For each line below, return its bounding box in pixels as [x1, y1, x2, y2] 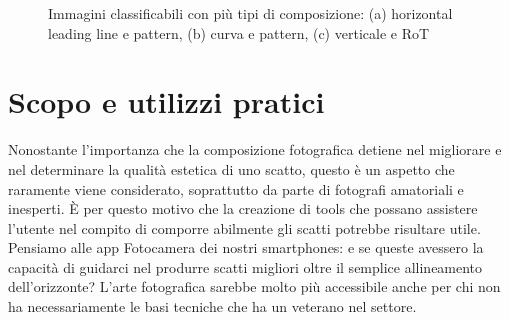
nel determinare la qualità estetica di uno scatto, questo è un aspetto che [8, 158, 455, 179]
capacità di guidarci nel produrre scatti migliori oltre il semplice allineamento [8, 256, 483, 277]
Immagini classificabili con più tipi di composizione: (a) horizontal [48, 3, 453, 23]
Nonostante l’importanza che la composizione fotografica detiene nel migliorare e [8, 139, 502, 160]
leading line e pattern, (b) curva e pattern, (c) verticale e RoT [48, 22, 430, 43]
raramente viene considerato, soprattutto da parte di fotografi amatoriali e [8, 178, 464, 199]
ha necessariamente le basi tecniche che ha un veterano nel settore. [8, 296, 417, 317]
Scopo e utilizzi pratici [8, 81, 325, 122]
